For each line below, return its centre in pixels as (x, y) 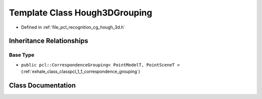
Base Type (22, 55)
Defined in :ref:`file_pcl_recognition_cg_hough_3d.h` (73, 27)
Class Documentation (42, 85)
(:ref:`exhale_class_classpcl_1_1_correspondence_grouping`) (81, 72)
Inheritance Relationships (49, 41)
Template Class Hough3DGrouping (81, 13)
